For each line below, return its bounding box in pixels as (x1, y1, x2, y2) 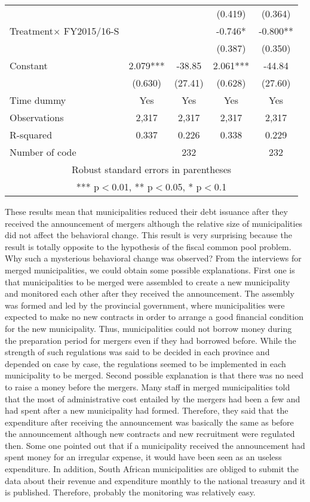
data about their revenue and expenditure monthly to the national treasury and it (5, 474, 306, 486)
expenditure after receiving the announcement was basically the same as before (5, 415, 294, 428)
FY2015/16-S (63, 24, 119, 38)
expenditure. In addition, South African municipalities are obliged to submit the (5, 463, 299, 475)
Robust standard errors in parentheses (71, 162, 232, 176)
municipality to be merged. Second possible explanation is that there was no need (5, 369, 304, 381)
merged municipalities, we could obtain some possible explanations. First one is (5, 263, 295, 276)
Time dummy (10, 93, 66, 107)
